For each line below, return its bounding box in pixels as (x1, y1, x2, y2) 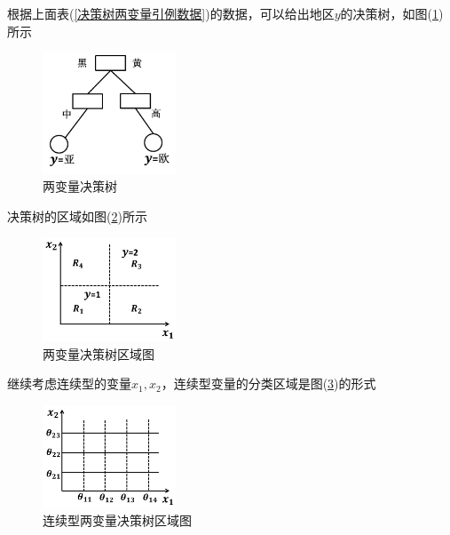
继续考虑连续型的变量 (7, 374, 131, 393)
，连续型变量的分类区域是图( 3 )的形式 (161, 374, 376, 393)
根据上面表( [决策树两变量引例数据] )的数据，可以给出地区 (7, 4, 335, 22)
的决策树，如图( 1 (340, 4, 439, 22)
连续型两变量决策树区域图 (43, 510, 192, 529)
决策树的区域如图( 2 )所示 (7, 206, 147, 225)
